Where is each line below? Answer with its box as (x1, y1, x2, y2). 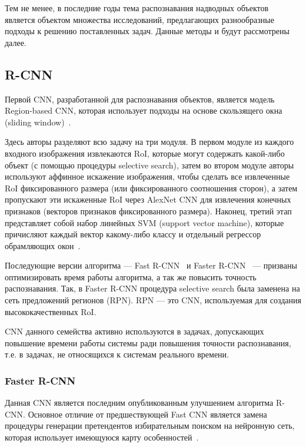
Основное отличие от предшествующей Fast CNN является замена (28, 408, 267, 420)
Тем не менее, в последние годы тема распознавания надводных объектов (5, 2, 269, 14)
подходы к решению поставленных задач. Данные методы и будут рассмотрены (5, 25, 290, 37)
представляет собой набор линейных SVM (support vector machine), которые (5, 216, 284, 229)
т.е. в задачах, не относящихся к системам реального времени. (5, 348, 229, 360)
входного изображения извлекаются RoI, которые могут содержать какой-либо (5, 147, 285, 159)
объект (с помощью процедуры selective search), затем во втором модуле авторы (5, 158, 294, 171)
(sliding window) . (5, 115, 71, 128)
